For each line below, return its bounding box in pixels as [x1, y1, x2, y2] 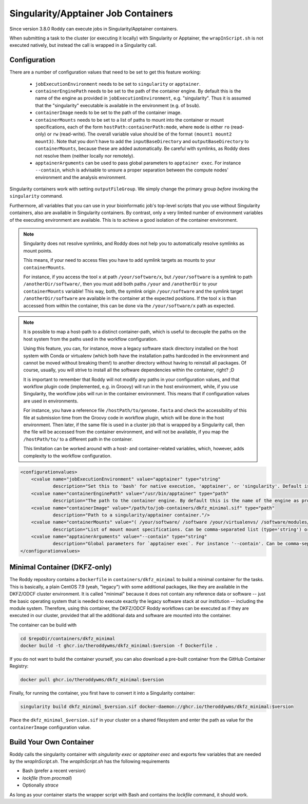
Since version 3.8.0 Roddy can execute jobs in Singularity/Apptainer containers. [9, 26, 178, 32]
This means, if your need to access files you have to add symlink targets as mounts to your [23, 257, 216, 263]
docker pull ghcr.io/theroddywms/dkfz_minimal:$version [20, 677, 164, 683]
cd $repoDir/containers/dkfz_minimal [20, 636, 115, 641]
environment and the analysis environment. [35, 174, 127, 180]
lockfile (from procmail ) [22, 775, 72, 781]
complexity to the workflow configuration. [23, 452, 112, 459]
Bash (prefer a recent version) [22, 768, 86, 774]
